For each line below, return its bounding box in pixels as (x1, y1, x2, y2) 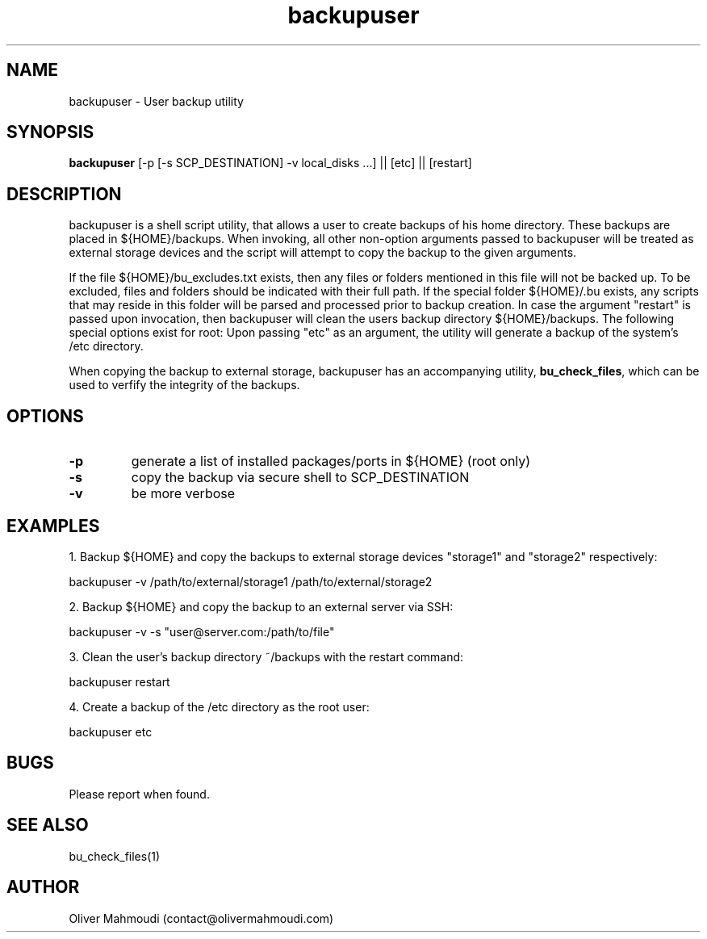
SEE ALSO (6, 815, 89, 836)
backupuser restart (69, 674, 170, 689)
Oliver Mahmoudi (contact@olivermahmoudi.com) (69, 911, 334, 925)
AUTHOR (6, 877, 80, 898)
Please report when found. (69, 786, 210, 801)
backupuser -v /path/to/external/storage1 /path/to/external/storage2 (69, 574, 433, 589)
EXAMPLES (6, 515, 100, 536)
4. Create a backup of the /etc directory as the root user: (69, 699, 370, 714)
